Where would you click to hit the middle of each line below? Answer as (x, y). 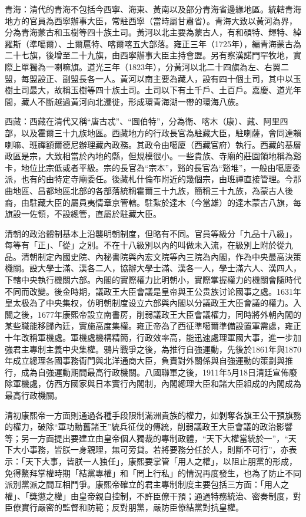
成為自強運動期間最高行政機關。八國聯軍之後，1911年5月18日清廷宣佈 (155, 372)
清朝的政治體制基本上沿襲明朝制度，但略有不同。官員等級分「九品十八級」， (151, 233)
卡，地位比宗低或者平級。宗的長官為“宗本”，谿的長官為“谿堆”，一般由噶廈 (149, 167)
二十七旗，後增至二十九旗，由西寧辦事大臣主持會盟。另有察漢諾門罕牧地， (149, 55)
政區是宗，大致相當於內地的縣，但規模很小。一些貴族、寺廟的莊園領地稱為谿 (153, 156)
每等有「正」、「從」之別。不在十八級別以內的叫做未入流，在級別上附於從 (145, 245)
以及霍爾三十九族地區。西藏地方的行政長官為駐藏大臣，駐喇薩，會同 (153, 132)
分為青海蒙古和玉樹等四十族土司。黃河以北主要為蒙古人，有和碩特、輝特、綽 (153, 32)
